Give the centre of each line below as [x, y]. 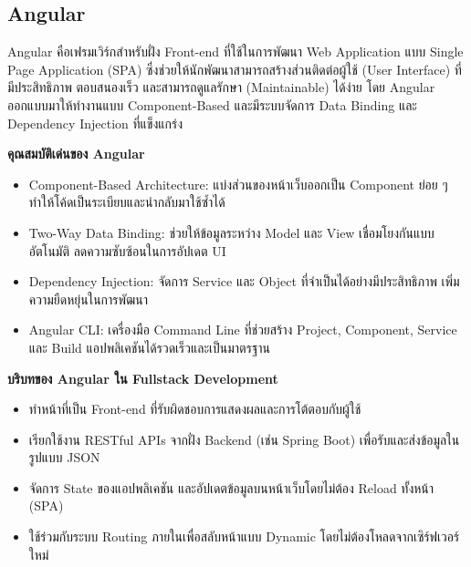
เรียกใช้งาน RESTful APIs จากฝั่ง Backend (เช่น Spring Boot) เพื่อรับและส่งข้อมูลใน [244, 439]
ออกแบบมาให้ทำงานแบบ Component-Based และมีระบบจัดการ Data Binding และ [212, 104]
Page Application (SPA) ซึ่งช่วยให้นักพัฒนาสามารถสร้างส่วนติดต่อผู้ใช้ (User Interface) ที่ [235, 69]
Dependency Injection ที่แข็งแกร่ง [95, 123]
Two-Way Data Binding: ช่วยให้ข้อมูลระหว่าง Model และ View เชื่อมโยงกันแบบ [231, 232]
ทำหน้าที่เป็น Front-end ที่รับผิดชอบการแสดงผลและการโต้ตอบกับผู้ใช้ [195, 409]
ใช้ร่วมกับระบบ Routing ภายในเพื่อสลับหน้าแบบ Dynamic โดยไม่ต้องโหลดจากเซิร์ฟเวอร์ [244, 536]
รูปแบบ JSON [64, 457]
